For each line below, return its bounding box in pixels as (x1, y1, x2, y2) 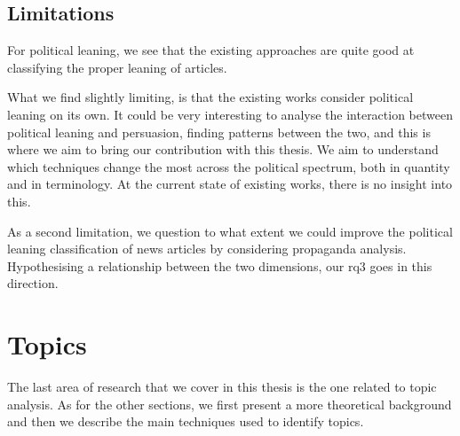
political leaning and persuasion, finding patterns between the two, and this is (7, 122, 431, 141)
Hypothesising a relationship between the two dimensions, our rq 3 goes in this (7, 256, 432, 275)
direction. (7, 274, 59, 292)
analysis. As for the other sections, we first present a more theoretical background (7, 394, 452, 413)
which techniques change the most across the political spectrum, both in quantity (7, 157, 450, 175)
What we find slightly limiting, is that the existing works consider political (7, 88, 414, 106)
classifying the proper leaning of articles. (7, 58, 227, 76)
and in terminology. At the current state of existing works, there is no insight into (7, 175, 453, 193)
